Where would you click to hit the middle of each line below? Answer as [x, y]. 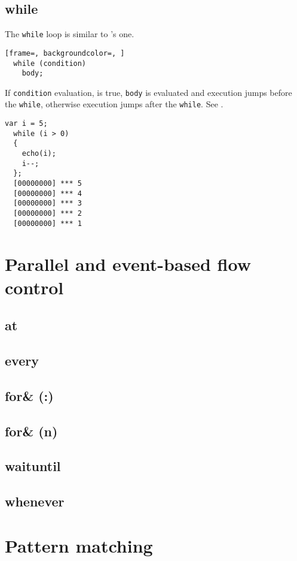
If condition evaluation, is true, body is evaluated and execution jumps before [148, 92]
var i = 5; [26, 124]
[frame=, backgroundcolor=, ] [65, 53]
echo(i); [39, 154]
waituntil [33, 466]
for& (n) [31, 431]
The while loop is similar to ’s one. [70, 34]
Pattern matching [79, 545]
